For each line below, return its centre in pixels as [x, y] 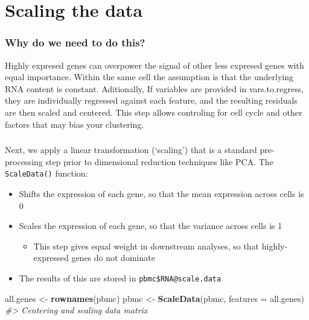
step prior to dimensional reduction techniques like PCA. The [159, 161]
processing [24, 161]
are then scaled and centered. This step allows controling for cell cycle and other [154, 112]
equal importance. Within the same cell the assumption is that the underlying [149, 77]
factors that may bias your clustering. [75, 124]
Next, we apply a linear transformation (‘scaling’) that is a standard [131, 150]
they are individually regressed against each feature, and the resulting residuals [151, 100]
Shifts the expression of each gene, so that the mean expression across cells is [161, 193]
